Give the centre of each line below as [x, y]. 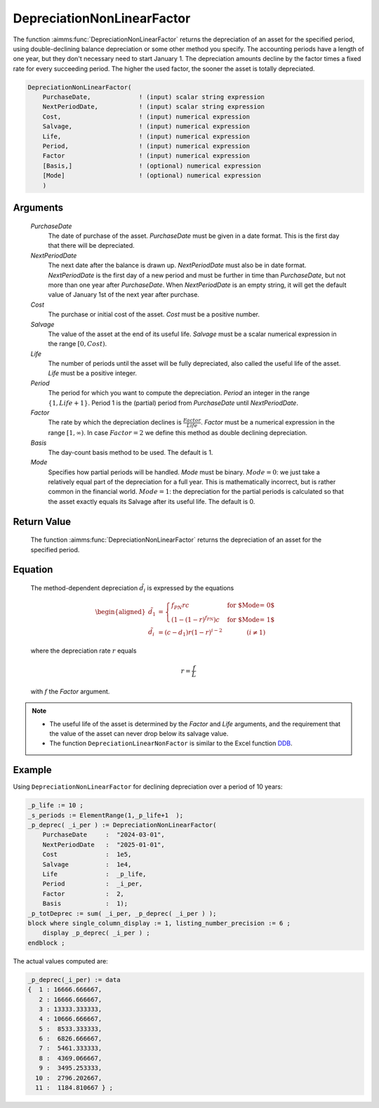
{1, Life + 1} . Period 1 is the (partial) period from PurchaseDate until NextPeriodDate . [173, 403]
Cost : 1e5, [87, 855]
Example [32, 770]
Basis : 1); [85, 904]
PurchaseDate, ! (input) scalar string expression [154, 97]
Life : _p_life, [94, 874]
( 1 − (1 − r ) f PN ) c [195, 619]
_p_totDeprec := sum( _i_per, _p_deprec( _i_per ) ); [122, 913]
